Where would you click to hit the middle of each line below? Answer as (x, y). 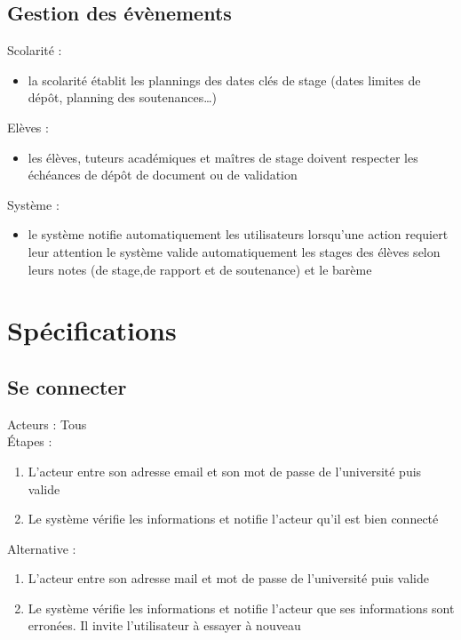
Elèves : (28, 127)
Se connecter (67, 386)
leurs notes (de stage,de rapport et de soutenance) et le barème (200, 269)
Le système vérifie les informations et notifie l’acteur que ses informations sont (241, 608)
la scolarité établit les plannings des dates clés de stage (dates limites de (224, 80)
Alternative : (42, 548)
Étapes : (30, 441)
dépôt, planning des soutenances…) (123, 97)
